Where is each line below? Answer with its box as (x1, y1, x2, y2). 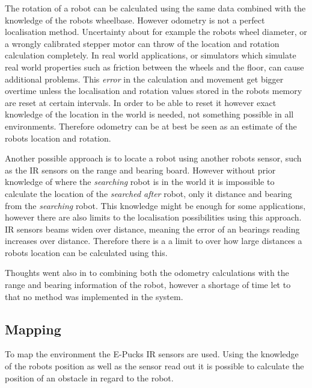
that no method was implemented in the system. (5, 290, 183, 302)
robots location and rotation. (5, 131, 111, 144)
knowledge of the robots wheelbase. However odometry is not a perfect (5, 13, 265, 26)
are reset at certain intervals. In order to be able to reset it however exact (5, 96, 277, 108)
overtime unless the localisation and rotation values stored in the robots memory (5, 84, 302, 97)
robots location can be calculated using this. (5, 246, 168, 258)
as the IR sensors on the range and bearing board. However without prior (5, 163, 276, 176)
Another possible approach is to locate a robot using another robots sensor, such (5, 152, 302, 164)
